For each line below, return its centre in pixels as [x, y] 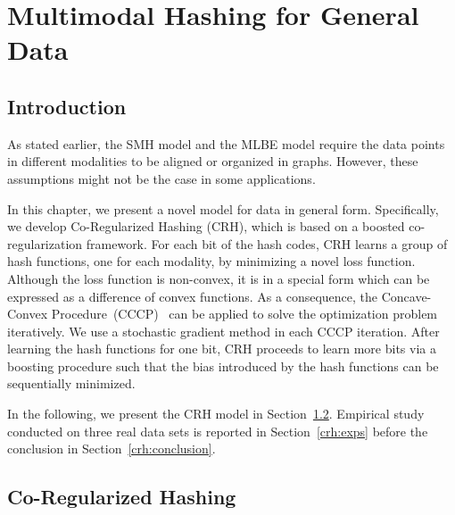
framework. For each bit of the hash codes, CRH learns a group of [267, 243]
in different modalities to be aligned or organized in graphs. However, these [213, 161]
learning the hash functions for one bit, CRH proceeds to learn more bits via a [222, 349]
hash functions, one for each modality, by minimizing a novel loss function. [211, 261]
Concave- [406, 296]
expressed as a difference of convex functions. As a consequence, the [193, 296]
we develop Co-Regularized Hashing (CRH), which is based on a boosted [206, 226]
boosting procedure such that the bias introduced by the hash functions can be [223, 365]
